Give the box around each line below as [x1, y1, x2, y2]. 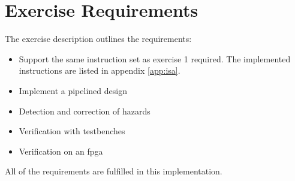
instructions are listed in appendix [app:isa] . [19, 64, 180, 77]
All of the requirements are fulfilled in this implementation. [5, 165, 222, 177]
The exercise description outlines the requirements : [5, 32, 192, 45]
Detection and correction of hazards [19, 104, 150, 117]
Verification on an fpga [19, 144, 103, 157]
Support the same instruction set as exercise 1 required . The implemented [19, 52, 291, 65]
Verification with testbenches [19, 125, 125, 137]
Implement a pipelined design [19, 84, 127, 96]
